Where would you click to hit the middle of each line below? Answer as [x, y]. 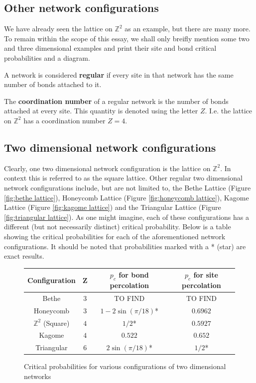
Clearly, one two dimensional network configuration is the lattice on [107, 168]
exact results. [24, 256]
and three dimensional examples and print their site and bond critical [110, 48]
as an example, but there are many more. [188, 29]
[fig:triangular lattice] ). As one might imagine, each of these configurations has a [127, 217]
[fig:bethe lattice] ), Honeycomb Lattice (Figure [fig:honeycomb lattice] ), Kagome [127, 197]
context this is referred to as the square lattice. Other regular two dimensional [123, 178]
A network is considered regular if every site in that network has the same [119, 74]
